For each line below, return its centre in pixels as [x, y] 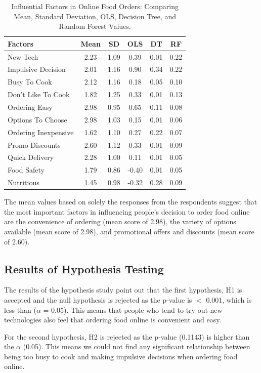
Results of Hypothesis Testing [84, 268]
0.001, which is [229, 299]
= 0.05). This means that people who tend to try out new [133, 309]
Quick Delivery [31, 157]
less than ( [20, 309]
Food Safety [26, 170]
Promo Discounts [34, 144]
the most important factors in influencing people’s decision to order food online [127, 211]
